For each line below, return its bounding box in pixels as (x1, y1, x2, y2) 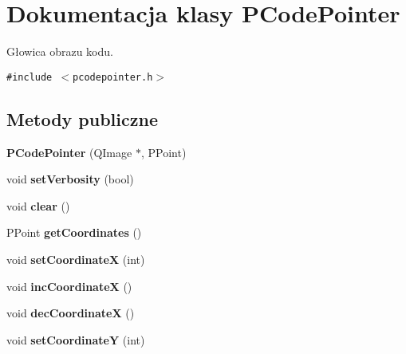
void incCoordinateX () (6, 277, 132, 294)
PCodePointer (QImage (6, 144, 132, 160)
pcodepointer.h (73, 71, 153, 83)
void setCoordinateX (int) (6, 250, 145, 267)
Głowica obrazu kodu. (6, 43, 113, 60)
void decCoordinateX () (6, 305, 135, 321)
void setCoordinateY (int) (6, 331, 145, 348)
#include (6, 71, 53, 83)
